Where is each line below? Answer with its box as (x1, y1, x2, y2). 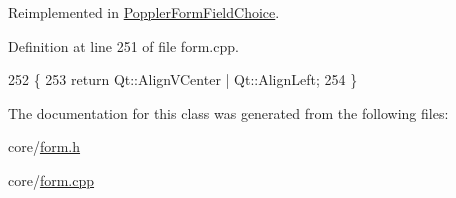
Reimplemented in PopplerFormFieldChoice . (8, 2, 280, 22)
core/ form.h (8, 136, 81, 157)
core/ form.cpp (8, 169, 95, 190)
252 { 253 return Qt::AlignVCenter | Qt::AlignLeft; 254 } (8, 69, 358, 90)
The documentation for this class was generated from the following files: (8, 102, 449, 123)
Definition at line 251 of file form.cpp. (8, 35, 239, 56)
